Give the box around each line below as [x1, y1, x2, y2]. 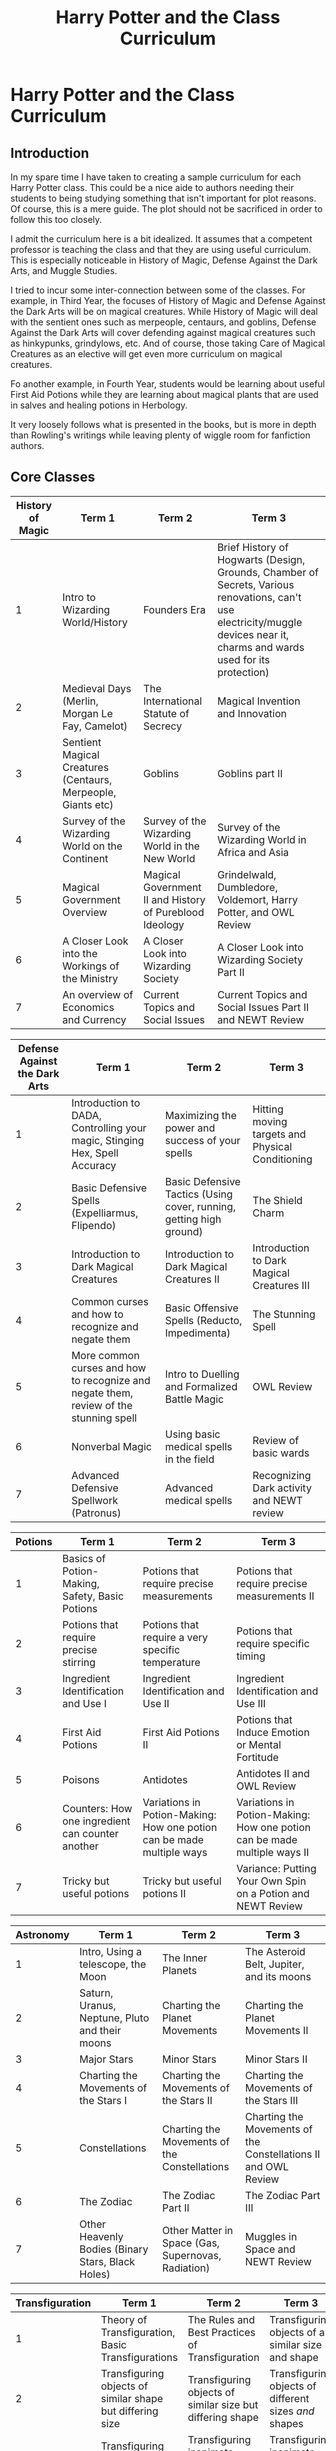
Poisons [61, 1772, 100, 1786]
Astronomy [15, 1927, 70, 1941]
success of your [164, 1133, 241, 1147]
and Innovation [216, 706, 287, 720]
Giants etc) [62, 797, 114, 811]
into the [62, 946, 98, 960]
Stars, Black [79, 2254, 136, 2268]
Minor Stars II [244, 2052, 308, 2066]
